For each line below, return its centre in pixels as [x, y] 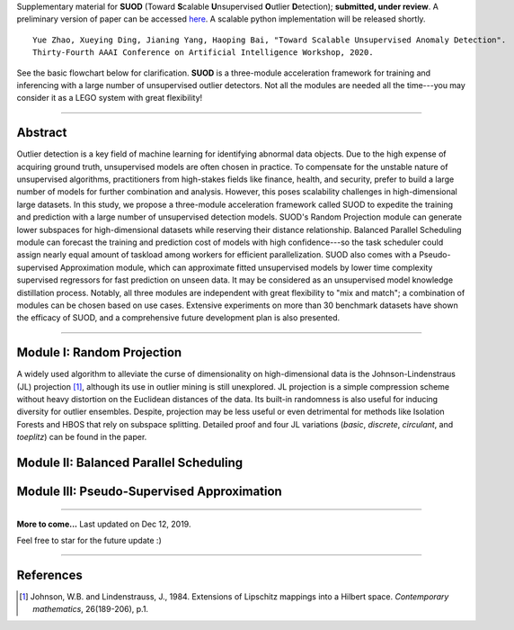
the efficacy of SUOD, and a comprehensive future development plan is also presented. [178, 318]
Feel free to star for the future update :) [89, 540]
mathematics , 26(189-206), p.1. [90, 609]
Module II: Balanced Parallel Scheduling [130, 463]
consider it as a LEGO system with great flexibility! [110, 98]
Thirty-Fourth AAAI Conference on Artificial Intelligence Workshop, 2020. [203, 53]
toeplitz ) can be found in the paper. [82, 437]
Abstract [42, 133]
